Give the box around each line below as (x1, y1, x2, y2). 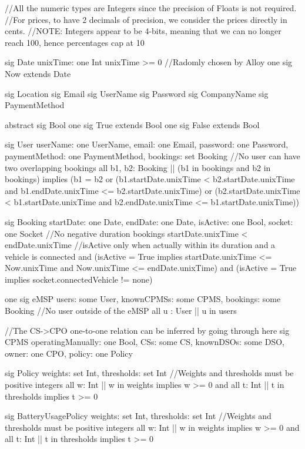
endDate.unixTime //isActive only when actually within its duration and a (5, 239, 276, 251)
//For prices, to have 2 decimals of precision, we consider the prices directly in (5, 13, 287, 25)
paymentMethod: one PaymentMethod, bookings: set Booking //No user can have (5, 149, 300, 162)
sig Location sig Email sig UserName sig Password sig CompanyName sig (5, 87, 269, 99)
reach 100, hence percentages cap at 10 (5, 36, 145, 48)
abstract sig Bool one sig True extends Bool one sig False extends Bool (5, 118, 260, 130)
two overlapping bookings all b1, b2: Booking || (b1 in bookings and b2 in (5, 161, 271, 173)
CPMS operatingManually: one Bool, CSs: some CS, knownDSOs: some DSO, (5, 336, 284, 348)
